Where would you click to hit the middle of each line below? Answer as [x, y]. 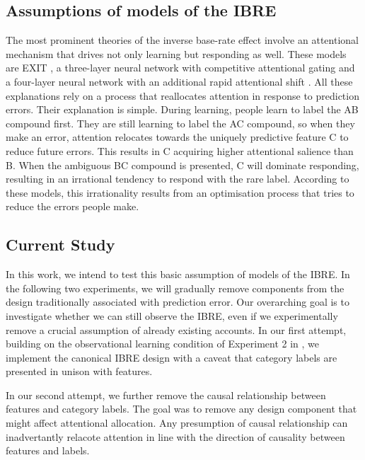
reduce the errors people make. [73, 206]
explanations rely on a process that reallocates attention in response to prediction [182, 95]
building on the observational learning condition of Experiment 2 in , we [163, 344]
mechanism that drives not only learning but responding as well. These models [176, 53]
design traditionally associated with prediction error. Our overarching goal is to [178, 302]
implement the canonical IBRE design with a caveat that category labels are [172, 357]
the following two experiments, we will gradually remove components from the [175, 288]
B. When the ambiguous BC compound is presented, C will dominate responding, [182, 165]
